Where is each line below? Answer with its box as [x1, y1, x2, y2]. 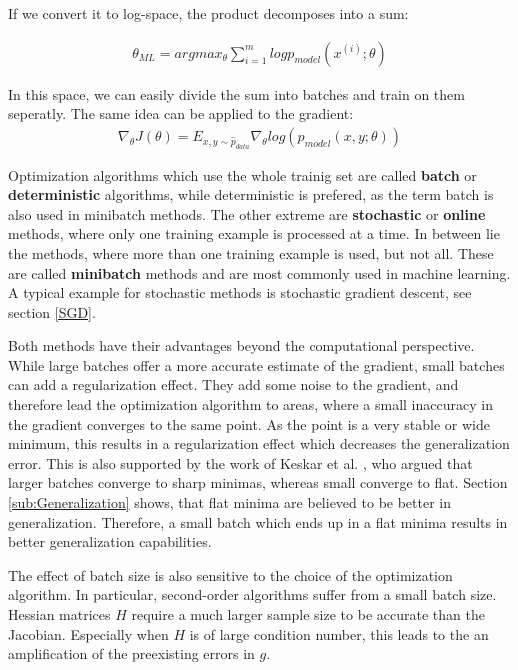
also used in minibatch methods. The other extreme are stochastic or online [8, 203, 486, 224]
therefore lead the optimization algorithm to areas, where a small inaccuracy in [8, 394, 493, 415]
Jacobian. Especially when [8, 623, 169, 644]
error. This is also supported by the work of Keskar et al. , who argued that [8, 452, 473, 473]
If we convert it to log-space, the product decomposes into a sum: [8, 3, 409, 23]
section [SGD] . [8, 301, 96, 322]
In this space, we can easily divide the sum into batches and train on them [8, 83, 465, 104]
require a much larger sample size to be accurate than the [131, 604, 485, 625]
